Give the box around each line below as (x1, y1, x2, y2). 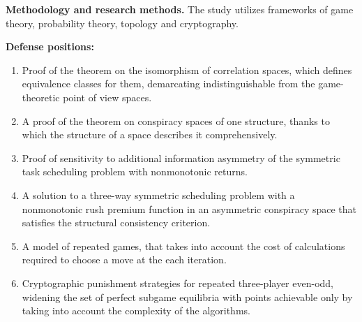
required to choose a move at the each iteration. (22, 252, 227, 267)
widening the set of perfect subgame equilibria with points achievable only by (22, 289, 353, 304)
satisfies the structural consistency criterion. (22, 215, 211, 230)
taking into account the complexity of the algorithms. (22, 303, 250, 318)
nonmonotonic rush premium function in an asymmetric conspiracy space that (22, 201, 357, 216)
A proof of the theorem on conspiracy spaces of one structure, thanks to (22, 113, 330, 128)
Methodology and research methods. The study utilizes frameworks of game (6, 2, 354, 16)
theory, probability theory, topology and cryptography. (6, 15, 239, 30)
